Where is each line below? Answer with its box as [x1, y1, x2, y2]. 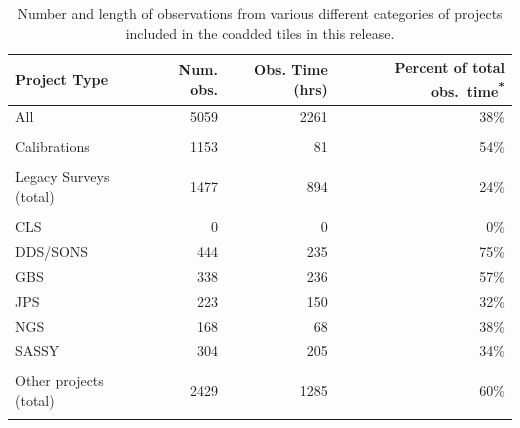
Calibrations [15, 136, 90, 157]
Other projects [15, 370, 104, 391]
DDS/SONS [15, 241, 89, 261]
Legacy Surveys [15, 166, 110, 187]
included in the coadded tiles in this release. [125, 22, 395, 43]
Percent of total [394, 57, 505, 78]
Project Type [15, 68, 109, 89]
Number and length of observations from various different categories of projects [17, 3, 503, 23]
